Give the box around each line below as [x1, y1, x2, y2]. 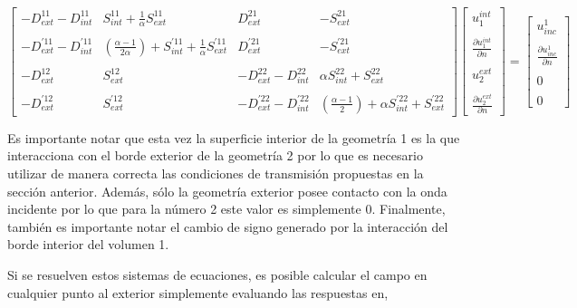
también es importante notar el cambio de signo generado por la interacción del [7, 217, 448, 236]
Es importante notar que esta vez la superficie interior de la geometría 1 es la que [7, 128, 460, 147]
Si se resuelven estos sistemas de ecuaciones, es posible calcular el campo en [7, 265, 428, 284]
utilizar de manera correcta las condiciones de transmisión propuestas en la [7, 163, 424, 182]
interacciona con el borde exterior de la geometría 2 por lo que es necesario [7, 146, 423, 165]
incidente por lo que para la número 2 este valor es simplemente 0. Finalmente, [7, 199, 446, 218]
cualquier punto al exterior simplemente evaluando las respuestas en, [7, 283, 389, 302]
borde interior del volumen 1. [7, 235, 169, 254]
